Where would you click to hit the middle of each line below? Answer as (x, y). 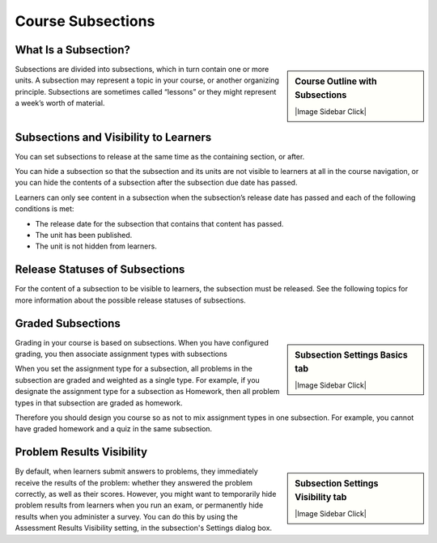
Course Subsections (85, 21)
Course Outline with (336, 82)
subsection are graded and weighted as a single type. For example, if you (138, 380)
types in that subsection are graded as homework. (99, 403)
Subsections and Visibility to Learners (113, 137)
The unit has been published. (84, 235)
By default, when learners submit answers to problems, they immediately (136, 471)
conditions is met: (45, 209)
